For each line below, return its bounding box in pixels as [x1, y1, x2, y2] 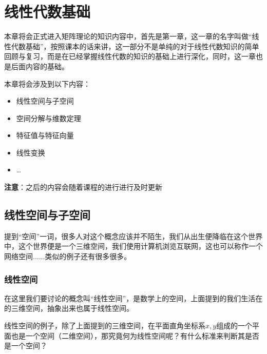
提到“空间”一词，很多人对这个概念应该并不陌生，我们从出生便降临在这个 [4, 230, 249, 241]
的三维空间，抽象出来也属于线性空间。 [4, 303, 133, 313]
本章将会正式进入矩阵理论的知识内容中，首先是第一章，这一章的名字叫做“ [4, 31, 252, 42]
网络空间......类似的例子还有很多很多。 [4, 251, 131, 262]
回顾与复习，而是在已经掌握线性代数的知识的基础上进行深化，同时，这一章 [4, 51, 256, 62]
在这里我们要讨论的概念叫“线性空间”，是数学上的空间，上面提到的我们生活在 [4, 292, 263, 303]
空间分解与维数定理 [16, 112, 81, 123]
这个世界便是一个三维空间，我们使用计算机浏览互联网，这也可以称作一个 [18, 241, 263, 251]
